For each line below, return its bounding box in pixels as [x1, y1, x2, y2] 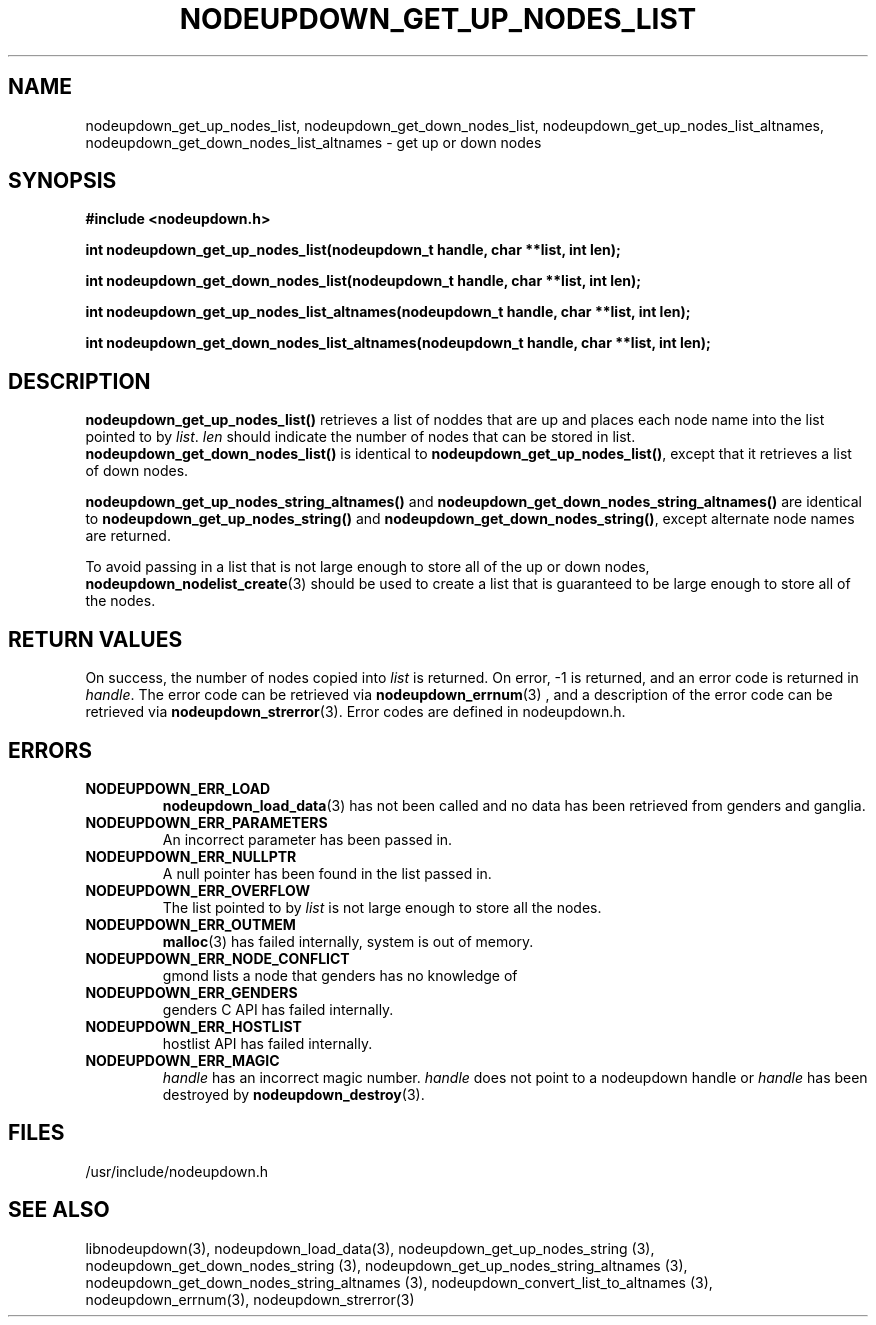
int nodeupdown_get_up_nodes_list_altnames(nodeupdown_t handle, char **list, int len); [85, 303, 691, 321]
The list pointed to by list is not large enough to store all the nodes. [162, 898, 602, 916]
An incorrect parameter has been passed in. [162, 830, 453, 848]
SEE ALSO [8, 1197, 110, 1223]
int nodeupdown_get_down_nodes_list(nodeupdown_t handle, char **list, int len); [85, 272, 642, 290]
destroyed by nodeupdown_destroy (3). [162, 1085, 425, 1103]
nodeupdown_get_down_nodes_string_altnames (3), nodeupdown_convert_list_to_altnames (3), [85, 1273, 713, 1291]
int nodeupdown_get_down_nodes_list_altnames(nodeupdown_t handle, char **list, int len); [85, 334, 711, 352]
